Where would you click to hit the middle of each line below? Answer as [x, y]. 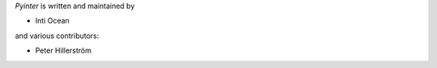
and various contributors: [57, 36]
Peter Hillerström [64, 51]
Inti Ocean [53, 21]
